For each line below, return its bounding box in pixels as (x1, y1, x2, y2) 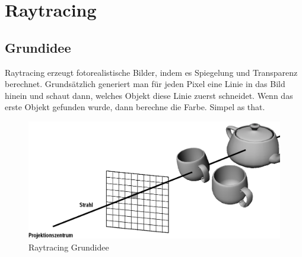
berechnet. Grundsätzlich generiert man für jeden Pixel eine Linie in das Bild (5, 78, 285, 90)
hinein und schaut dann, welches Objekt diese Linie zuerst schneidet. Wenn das (5, 89, 293, 101)
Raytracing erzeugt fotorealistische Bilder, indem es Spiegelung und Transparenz (5, 66, 298, 78)
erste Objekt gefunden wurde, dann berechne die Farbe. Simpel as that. (5, 101, 265, 113)
